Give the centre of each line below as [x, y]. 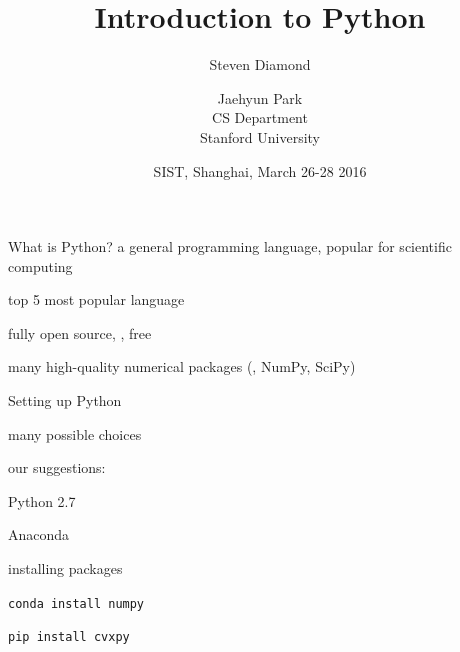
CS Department [260, 117]
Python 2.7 [42, 500]
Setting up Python [65, 400]
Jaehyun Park [260, 97]
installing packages [65, 568]
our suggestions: [57, 467]
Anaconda [39, 534]
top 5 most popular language [96, 299]
